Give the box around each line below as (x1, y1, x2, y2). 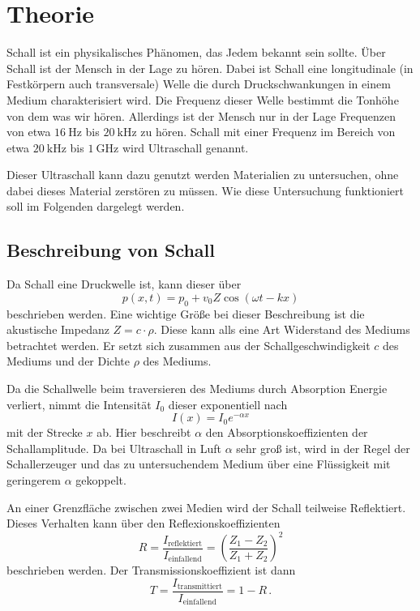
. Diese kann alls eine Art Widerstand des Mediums (153, 321, 410, 338)
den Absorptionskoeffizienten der (205, 424, 368, 441)
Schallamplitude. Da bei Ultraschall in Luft (6, 439, 221, 456)
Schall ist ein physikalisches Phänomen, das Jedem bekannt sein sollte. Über (6, 44, 386, 61)
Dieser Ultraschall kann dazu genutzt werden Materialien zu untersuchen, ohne (6, 166, 399, 183)
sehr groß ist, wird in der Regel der (236, 439, 410, 456)
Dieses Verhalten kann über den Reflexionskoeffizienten (6, 515, 281, 532)
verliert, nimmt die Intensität (6, 395, 152, 412)
